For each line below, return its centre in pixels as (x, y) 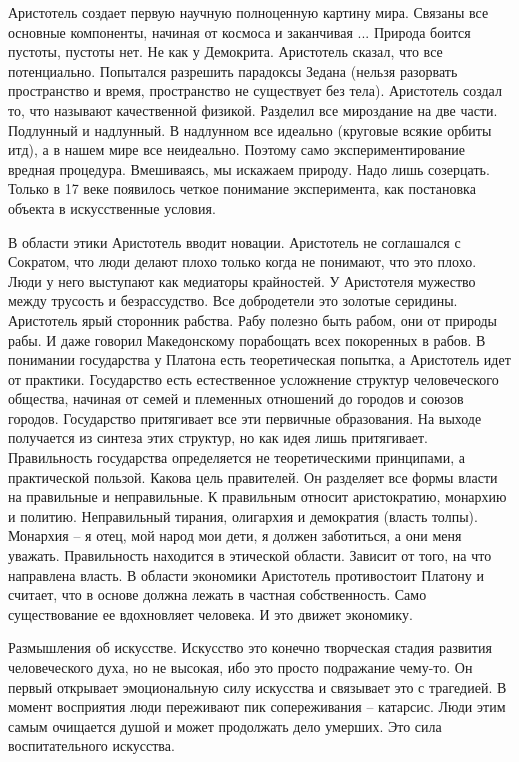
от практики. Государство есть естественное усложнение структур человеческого (253, 378)
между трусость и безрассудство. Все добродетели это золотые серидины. (233, 300)
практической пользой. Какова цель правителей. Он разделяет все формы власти (253, 476)
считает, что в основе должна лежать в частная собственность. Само (217, 594)
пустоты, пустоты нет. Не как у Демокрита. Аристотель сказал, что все (225, 51)
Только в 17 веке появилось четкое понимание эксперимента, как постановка (242, 188)
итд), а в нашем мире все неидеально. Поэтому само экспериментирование (236, 149)
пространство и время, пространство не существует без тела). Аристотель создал (255, 90)
